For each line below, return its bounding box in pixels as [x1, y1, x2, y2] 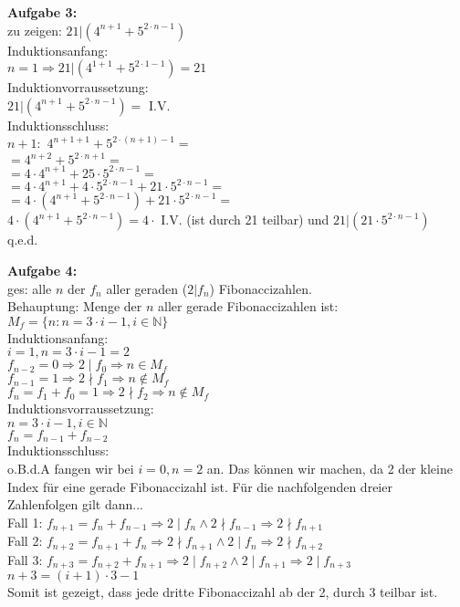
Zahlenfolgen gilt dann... [7, 495, 143, 514]
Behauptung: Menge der [7, 297, 142, 316]
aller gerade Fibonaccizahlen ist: [157, 297, 339, 316]
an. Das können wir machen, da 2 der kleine [206, 459, 453, 478]
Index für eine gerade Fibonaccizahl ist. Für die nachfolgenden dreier [7, 476, 392, 496]
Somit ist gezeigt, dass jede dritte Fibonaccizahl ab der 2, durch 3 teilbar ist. [7, 582, 438, 602]
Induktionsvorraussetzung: [7, 399, 154, 418]
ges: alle [7, 278, 52, 298]
